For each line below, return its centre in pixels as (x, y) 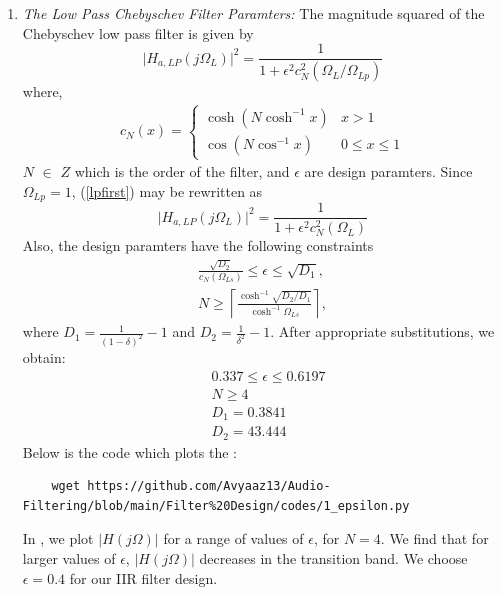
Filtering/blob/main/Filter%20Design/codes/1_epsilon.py (216, 505)
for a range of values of (233, 538)
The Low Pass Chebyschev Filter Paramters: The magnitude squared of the (253, 13)
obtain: (44, 357)
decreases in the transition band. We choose (333, 558)
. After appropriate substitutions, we (382, 331)
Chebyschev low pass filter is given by (138, 32)
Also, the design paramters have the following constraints (198, 245)
